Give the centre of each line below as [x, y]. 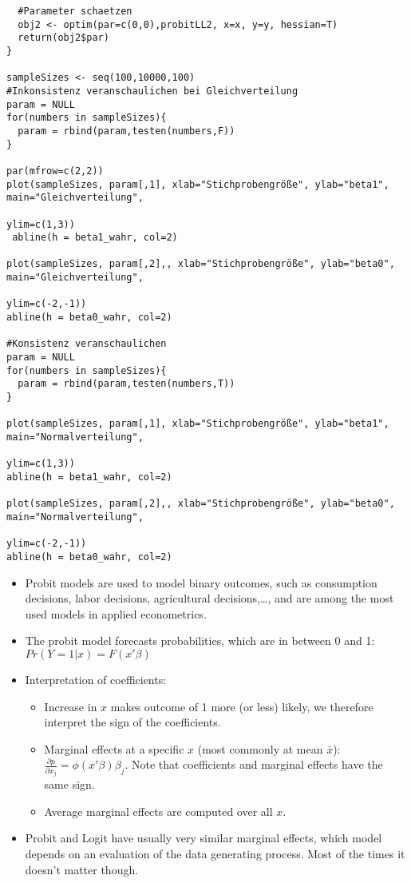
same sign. [69, 784]
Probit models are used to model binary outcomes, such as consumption [201, 582]
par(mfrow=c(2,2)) [55, 171]
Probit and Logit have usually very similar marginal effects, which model [204, 838]
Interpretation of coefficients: [96, 679]
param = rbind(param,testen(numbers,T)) [126, 384]
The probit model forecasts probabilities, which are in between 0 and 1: [200, 640]
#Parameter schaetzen [75, 11]
